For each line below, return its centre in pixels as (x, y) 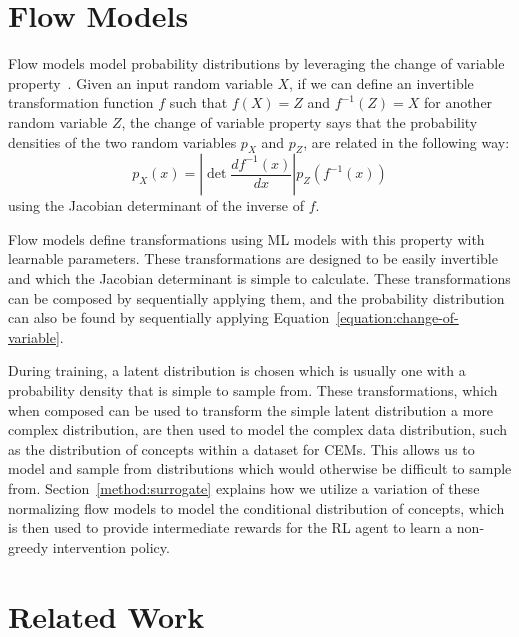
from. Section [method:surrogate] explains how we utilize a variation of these (244, 488)
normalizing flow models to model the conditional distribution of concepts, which (256, 507)
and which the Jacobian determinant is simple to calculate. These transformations (259, 278)
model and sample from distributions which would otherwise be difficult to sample (260, 468)
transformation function (81, 102)
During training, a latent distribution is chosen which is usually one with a (237, 370)
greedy (28, 546)
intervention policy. (111, 546)
